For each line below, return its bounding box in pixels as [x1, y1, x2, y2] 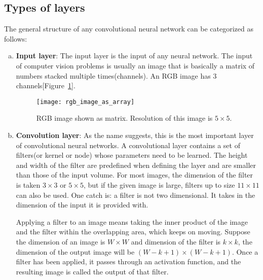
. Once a [232, 246, 258, 257]
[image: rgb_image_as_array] [36, 98, 135, 106]
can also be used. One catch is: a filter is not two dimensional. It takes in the [16, 189, 255, 200]
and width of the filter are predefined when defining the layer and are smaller [16, 159, 256, 170]
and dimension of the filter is [131, 236, 221, 247]
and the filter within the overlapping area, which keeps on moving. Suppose [16, 226, 250, 237]
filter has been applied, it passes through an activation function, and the [16, 256, 241, 267]
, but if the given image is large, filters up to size [83, 179, 235, 190]
